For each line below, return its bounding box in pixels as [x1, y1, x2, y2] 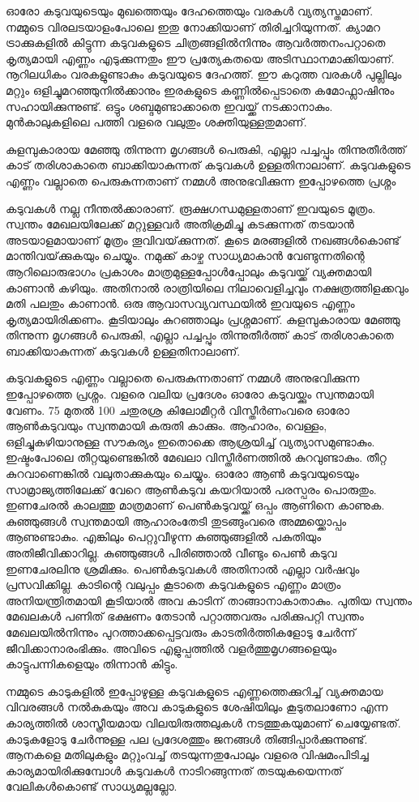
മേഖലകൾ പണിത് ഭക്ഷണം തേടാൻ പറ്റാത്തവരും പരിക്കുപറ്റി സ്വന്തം [6, 608, 364, 625]
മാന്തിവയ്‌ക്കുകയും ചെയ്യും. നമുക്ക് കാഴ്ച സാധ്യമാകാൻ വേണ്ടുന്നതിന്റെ [6, 247, 365, 264]
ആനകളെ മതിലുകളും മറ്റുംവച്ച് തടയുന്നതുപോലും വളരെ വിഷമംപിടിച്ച [6, 746, 369, 763]
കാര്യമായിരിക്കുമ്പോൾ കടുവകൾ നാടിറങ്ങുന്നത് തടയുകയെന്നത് [6, 761, 343, 779]
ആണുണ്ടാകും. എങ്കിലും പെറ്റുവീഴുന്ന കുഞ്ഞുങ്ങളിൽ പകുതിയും [6, 528, 322, 545]
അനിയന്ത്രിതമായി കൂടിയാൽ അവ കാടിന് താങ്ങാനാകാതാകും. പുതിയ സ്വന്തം [6, 591, 413, 608]
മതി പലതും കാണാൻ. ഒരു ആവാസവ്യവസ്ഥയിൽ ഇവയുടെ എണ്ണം [6, 295, 355, 312]
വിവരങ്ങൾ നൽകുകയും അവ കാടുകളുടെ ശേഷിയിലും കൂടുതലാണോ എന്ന [6, 698, 388, 715]
